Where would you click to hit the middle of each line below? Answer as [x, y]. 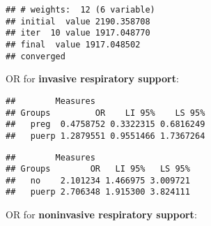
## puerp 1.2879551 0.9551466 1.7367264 [105, 136]
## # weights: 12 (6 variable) [80, 10]
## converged [36, 56]
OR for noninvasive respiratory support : [101, 214]
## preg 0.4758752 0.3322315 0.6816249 [105, 125]
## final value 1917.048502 [73, 44]
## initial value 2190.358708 [78, 21]
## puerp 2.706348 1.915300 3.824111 [98, 192]
